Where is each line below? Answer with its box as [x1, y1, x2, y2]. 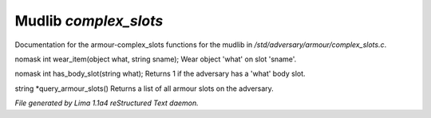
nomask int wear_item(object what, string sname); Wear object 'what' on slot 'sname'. [14, 54, 297, 64]
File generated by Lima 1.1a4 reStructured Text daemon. [14, 98, 199, 108]
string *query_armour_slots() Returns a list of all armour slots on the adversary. [14, 84, 275, 93]
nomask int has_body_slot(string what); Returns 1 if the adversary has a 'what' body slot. [14, 69, 306, 79]
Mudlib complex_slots [14, 12, 164, 29]
